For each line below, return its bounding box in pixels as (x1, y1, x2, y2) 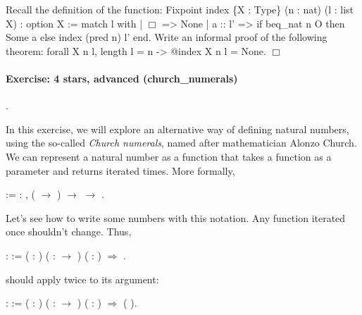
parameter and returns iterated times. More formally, (6, 163, 235, 178)
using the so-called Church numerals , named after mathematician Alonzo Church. (6, 135, 357, 150)
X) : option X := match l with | (6, 16, 143, 30)
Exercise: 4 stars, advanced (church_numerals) (6, 70, 238, 85)
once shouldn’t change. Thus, (6, 224, 132, 239)
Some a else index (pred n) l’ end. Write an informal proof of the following (6, 30, 327, 44)
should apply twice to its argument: (6, 271, 159, 286)
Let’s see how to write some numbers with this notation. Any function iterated (6, 210, 346, 225)
